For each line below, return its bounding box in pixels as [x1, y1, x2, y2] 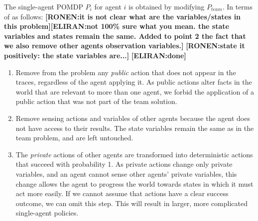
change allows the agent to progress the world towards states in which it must [15, 178, 254, 189]
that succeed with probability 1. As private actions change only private [15, 159, 233, 169]
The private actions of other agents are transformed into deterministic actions [15, 149, 253, 159]
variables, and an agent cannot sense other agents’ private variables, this [15, 168, 237, 179]
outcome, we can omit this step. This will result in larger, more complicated [15, 198, 248, 208]
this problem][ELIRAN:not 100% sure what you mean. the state [4, 21, 229, 31]
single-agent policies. [15, 208, 79, 218]
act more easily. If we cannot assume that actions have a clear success [15, 188, 229, 199]
